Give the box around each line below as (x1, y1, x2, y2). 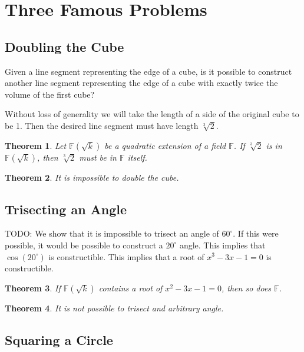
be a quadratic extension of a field (104, 139, 226, 151)
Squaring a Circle (5, 330, 113, 348)
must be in (79, 151, 117, 163)
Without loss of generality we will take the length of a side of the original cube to (5, 108, 299, 120)
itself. (127, 151, 147, 163)
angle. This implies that (179, 238, 266, 251)
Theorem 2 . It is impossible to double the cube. (5, 171, 179, 183)
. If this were (233, 227, 279, 240)
